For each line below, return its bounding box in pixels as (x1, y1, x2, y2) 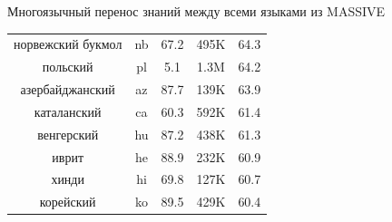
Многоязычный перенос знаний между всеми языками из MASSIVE (7, 2, 386, 20)
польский (42, 57, 93, 76)
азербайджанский (20, 80, 115, 99)
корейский (39, 192, 96, 211)
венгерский (37, 124, 99, 143)
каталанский (34, 101, 102, 121)
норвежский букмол (14, 34, 122, 53)
